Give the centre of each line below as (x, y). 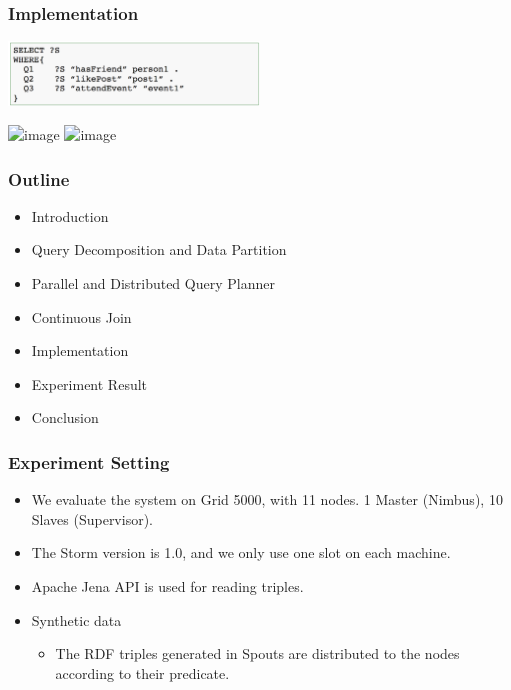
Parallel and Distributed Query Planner (153, 283)
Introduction (70, 215)
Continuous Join (81, 316)
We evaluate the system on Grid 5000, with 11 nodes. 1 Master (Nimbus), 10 (267, 499)
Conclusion (65, 417)
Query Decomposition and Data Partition (159, 249)
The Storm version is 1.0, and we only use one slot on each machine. (241, 552)
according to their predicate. (142, 672)
